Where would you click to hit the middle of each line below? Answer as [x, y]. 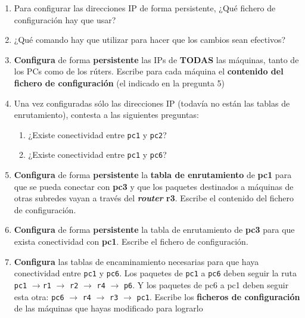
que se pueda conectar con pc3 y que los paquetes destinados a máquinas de [154, 186]
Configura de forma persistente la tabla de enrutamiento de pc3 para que [154, 230]
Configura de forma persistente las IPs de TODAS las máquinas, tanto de [156, 59]
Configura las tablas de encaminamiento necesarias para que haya [136, 261]
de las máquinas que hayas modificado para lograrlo [108, 308]
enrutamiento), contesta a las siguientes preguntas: [106, 115]
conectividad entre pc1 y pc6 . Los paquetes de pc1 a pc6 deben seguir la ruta [155, 273]
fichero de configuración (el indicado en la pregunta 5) [119, 82]
